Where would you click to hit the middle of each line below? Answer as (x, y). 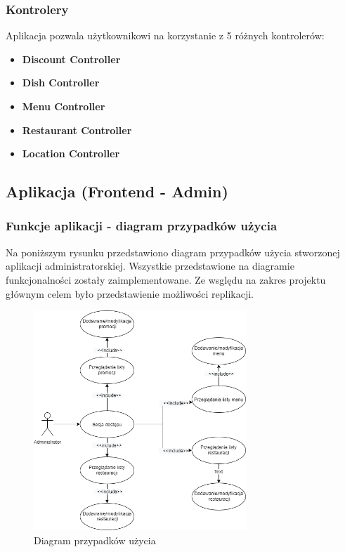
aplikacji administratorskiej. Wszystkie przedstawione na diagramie (150, 266)
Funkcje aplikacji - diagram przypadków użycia (142, 226)
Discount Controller (71, 59)
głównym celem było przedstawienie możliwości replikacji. (130, 293)
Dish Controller (61, 83)
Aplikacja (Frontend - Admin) (117, 191)
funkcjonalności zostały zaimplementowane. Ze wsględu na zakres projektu (166, 279)
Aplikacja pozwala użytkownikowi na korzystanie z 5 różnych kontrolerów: (165, 35)
